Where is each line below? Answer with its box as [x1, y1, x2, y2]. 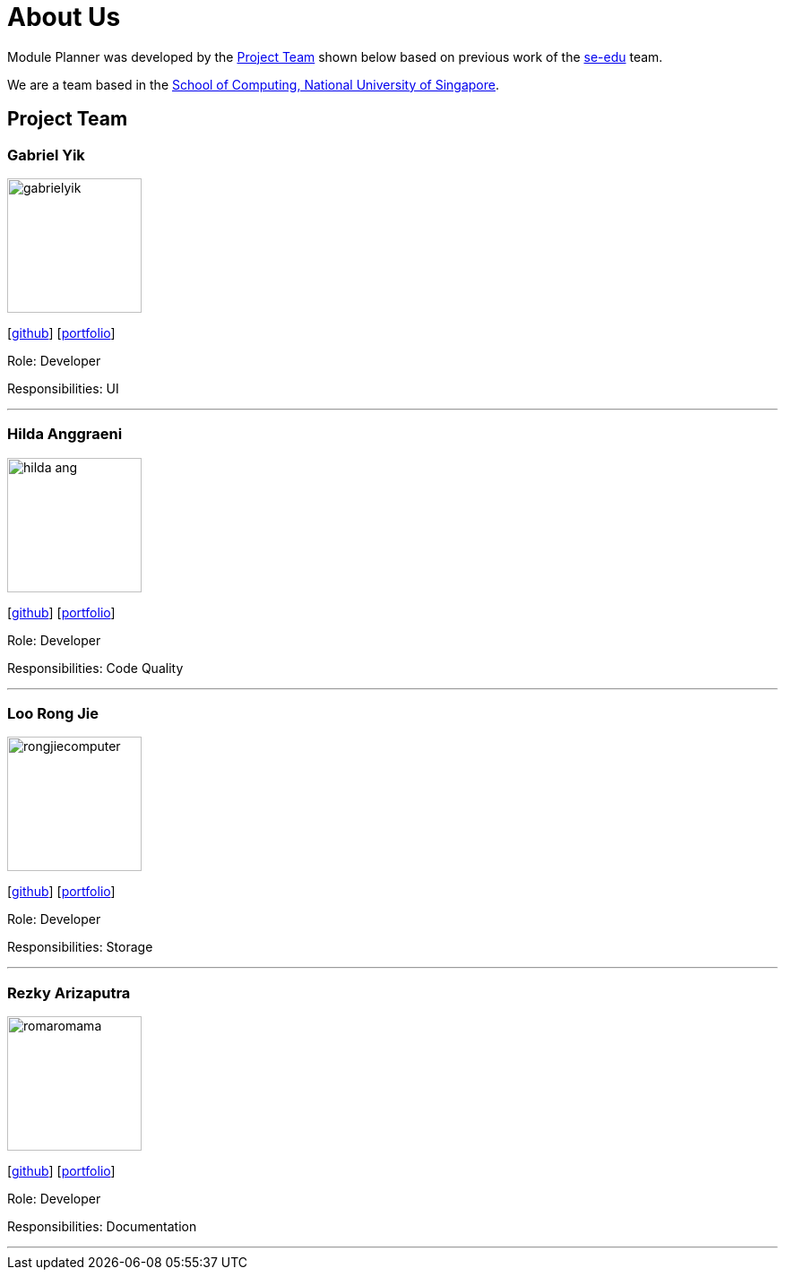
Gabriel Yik [7, 145, 85, 164]
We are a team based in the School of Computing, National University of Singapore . [7, 76, 500, 92]
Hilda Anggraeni [7, 425, 123, 444]
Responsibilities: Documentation [7, 1219, 197, 1235]
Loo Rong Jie [7, 704, 99, 723]
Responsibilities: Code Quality [7, 660, 184, 676]
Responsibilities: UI [7, 380, 119, 396]
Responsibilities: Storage [7, 939, 153, 955]
